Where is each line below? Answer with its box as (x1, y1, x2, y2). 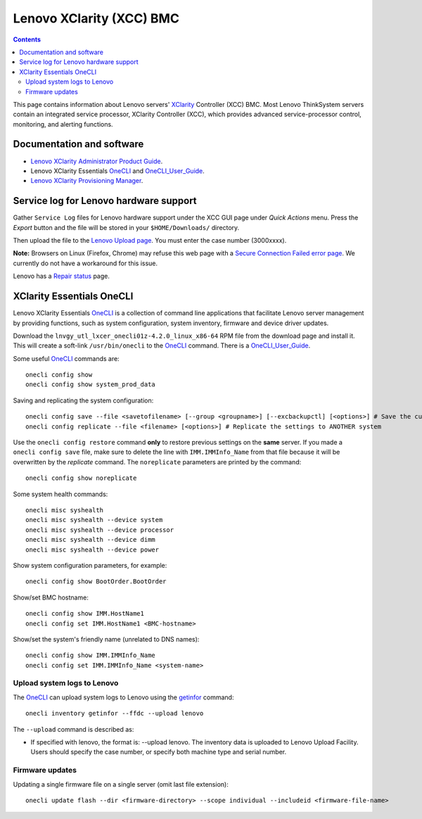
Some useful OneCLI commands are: (13, 354, 120, 362)
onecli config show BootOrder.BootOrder (25, 578, 167, 585)
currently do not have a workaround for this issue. (13, 259, 158, 267)
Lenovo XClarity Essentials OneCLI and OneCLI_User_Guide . (30, 166, 205, 175)
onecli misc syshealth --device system (25, 516, 163, 524)
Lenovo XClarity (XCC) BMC (13, 11, 179, 26)
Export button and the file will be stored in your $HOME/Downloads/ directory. (13, 223, 240, 231)
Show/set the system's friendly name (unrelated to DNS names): (13, 635, 200, 643)
